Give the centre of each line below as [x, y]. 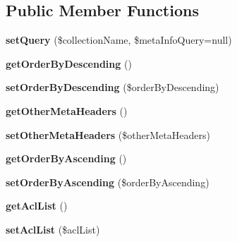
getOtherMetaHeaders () [67, 110]
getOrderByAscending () [66, 158]
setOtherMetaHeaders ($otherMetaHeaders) [108, 134]
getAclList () [37, 206]
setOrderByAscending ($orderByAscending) [108, 182]
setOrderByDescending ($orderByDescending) [113, 87]
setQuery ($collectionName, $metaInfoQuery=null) [119, 40]
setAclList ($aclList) [53, 229]
